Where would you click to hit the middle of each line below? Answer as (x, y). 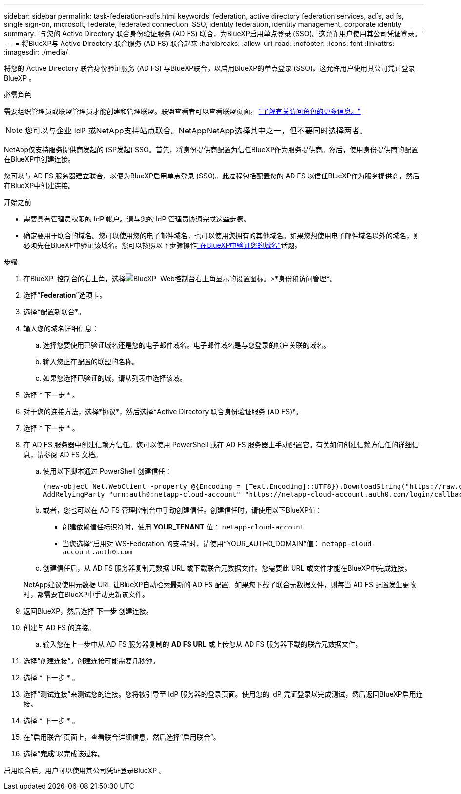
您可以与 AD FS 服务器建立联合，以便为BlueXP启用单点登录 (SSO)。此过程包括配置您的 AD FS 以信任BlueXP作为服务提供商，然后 (212, 176)
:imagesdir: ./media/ (36, 52)
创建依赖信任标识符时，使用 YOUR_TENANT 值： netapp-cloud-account (184, 527)
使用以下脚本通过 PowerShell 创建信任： (107, 471)
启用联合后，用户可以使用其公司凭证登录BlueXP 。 (85, 770)
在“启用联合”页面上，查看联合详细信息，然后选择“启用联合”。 (122, 737)
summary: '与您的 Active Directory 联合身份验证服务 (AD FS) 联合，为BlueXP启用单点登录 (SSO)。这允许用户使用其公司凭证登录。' (214, 33)
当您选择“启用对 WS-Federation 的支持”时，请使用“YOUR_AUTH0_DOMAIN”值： (191, 543)
